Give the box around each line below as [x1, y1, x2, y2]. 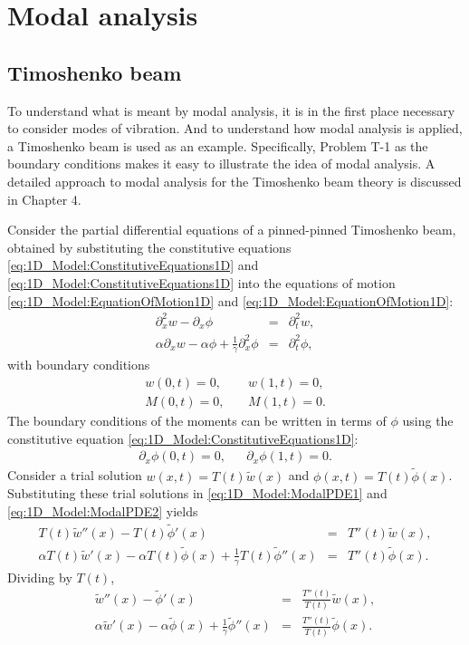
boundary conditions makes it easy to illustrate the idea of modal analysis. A [7, 154, 435, 173]
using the [402, 411, 454, 430]
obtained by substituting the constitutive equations [7, 237, 292, 256]
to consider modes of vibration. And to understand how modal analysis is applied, [7, 119, 463, 138]
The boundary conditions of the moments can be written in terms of [7, 411, 387, 430]
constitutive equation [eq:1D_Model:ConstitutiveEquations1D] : [7, 428, 359, 448]
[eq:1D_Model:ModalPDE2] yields [7, 501, 198, 520]
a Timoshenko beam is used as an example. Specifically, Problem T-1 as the [7, 136, 428, 155]
